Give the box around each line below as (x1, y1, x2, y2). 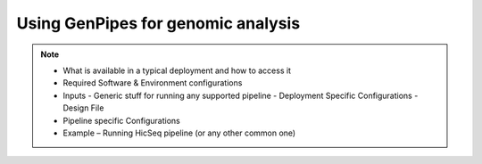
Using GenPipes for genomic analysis (16, 13, 301, 33)
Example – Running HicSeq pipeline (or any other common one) (62, 127, 296, 138)
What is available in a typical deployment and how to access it (62, 65, 292, 76)
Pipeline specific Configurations (62, 115, 180, 126)
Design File (62, 102, 104, 113)
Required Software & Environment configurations (62, 78, 243, 88)
